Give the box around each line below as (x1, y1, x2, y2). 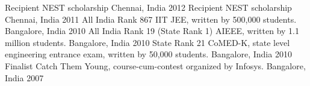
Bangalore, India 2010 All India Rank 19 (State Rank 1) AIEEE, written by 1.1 (5, 24, 299, 37)
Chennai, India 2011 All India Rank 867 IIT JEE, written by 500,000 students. (5, 13, 297, 25)
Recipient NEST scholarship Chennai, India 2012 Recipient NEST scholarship (5, 1, 292, 13)
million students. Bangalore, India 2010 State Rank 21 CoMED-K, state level (5, 36, 290, 48)
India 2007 (5, 71, 44, 84)
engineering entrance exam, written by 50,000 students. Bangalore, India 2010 (5, 48, 292, 60)
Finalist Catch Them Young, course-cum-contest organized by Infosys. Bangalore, (5, 59, 306, 72)
